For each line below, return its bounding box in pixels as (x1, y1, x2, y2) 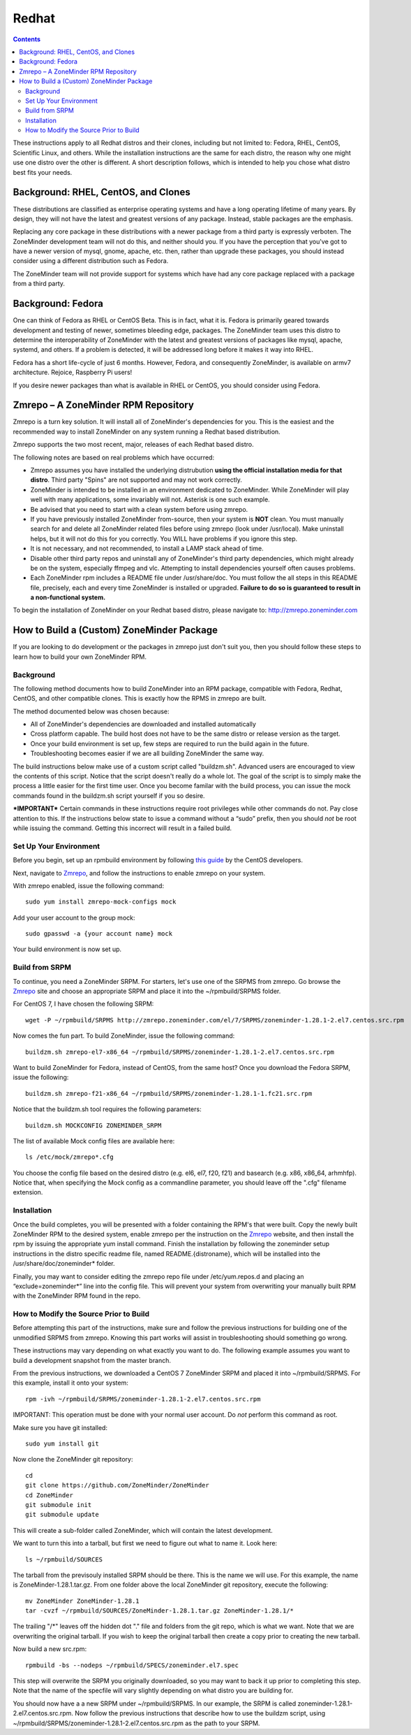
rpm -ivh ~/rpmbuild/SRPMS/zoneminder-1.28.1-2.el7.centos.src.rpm (25, 1395, 261, 1403)
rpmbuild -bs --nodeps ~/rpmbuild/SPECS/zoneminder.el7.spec (25, 1661, 239, 1669)
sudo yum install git (25, 1439, 99, 1448)
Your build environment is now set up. (13, 945, 122, 954)
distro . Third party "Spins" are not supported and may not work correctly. (30, 476, 242, 484)
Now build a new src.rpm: (13, 1645, 87, 1653)
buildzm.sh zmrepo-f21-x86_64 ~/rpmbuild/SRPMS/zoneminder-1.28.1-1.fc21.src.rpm (25, 1090, 313, 1097)
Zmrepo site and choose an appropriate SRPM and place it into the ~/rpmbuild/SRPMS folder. (13, 987, 281, 995)
